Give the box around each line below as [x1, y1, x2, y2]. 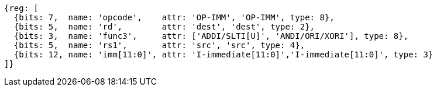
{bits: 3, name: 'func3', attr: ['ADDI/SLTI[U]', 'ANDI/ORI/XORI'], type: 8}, [13, 31, 409, 41]
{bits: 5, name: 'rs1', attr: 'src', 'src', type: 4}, [13, 41, 305, 50]
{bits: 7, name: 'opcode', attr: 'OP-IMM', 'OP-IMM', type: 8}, [13, 13, 335, 22]
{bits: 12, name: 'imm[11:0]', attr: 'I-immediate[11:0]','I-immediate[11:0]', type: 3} [13, 50, 433, 59]
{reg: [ [4, 3, 39, 13]
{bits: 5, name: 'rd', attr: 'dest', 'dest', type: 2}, [13, 22, 315, 31]
